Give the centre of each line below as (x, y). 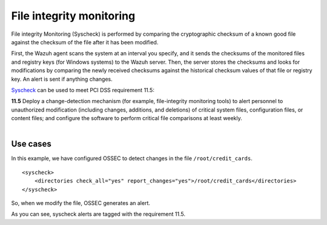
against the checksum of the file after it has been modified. (85, 42)
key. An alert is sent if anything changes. (62, 79)
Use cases (31, 144)
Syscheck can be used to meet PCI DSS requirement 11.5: (83, 90)
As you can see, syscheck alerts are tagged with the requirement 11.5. (98, 214)
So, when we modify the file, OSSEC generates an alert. (81, 203)
